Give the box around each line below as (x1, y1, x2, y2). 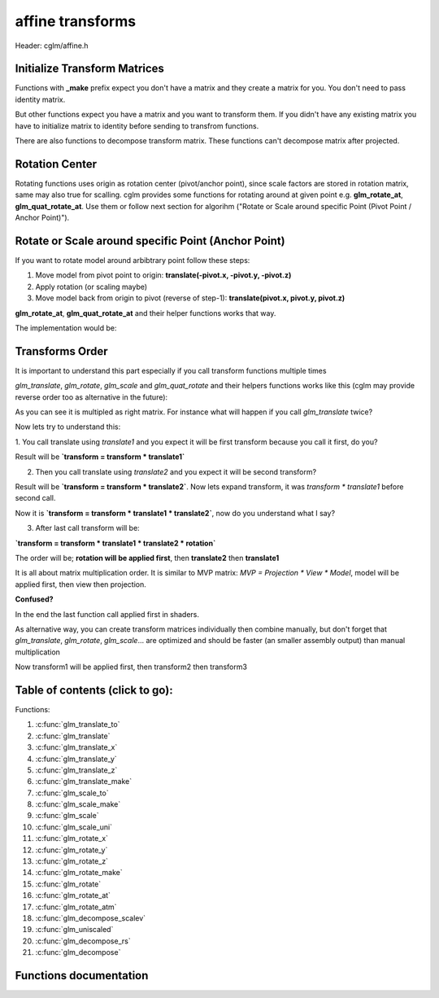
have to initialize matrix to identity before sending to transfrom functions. (15, 120, 259, 130)
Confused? (15, 594, 54, 604)
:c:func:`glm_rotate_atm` (35, 902, 117, 912)
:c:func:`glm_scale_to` (35, 788, 109, 798)
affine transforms (15, 12, 137, 30)
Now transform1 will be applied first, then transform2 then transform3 (15, 662, 248, 672)
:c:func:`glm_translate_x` (35, 742, 118, 752)
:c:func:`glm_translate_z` (35, 765, 118, 775)
